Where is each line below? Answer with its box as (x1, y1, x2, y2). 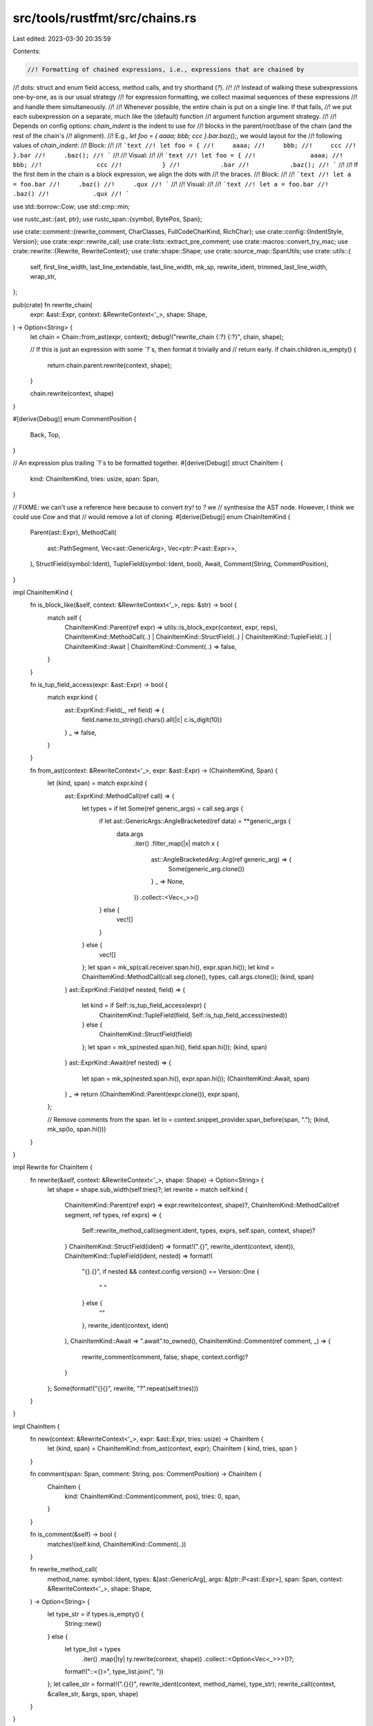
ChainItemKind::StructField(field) (99, 1030, 193, 1038)
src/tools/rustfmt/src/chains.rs (12, 10, 197, 26)
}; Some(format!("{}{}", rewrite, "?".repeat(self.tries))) (47, 1384, 199, 1393)
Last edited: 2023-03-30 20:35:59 (12, 35, 111, 43)
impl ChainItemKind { (12, 588, 73, 597)
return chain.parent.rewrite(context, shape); (47, 361, 172, 369)
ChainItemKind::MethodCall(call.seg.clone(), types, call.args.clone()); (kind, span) (82, 973, 314, 981)
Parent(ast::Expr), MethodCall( (30, 528, 117, 536)
